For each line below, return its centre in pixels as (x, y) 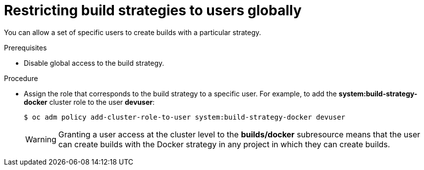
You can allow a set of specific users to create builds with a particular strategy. (133, 32)
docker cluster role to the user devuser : (89, 102)
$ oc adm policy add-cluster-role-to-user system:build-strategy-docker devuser (185, 117)
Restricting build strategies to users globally (153, 10)
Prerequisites (26, 47)
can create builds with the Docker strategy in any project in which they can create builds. (224, 144)
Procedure (21, 78)
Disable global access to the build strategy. (94, 63)
